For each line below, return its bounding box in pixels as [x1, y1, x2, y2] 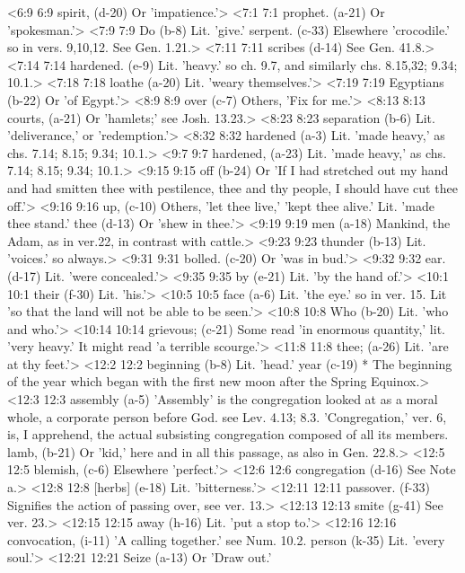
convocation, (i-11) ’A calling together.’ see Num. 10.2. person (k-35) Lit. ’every [7, 530, 445, 549]
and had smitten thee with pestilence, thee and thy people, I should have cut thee [7, 178, 458, 197]
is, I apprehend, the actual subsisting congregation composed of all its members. [7, 425, 449, 444]
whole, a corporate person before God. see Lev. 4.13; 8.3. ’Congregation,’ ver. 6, [7, 407, 447, 426]
